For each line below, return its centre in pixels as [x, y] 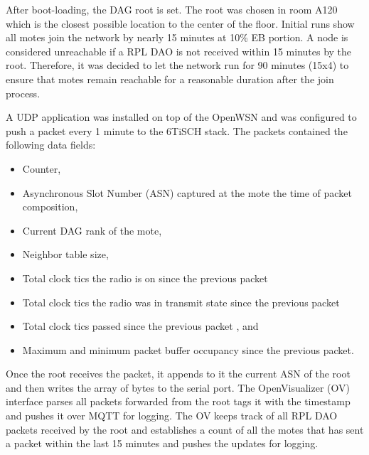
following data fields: [51, 145]
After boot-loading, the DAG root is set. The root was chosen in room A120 [172, 9]
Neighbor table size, [65, 254]
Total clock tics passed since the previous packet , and [140, 326]
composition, [50, 207]
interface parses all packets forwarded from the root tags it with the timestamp [178, 401]
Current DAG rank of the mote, [92, 230]
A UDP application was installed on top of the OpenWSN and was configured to [181, 117]
